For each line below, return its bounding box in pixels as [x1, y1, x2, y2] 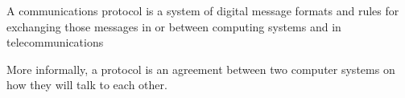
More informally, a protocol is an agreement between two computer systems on [6, 60, 395, 77]
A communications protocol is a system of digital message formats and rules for [6, 2, 399, 18]
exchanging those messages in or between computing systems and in [6, 18, 341, 35]
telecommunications [6, 34, 104, 51]
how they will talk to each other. [6, 76, 167, 93]
